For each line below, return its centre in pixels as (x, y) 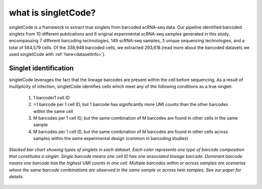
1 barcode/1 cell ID (51, 98)
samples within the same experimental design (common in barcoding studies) (111, 138)
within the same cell (53, 111)
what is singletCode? (52, 13)
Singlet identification (41, 68)
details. (16, 177)
